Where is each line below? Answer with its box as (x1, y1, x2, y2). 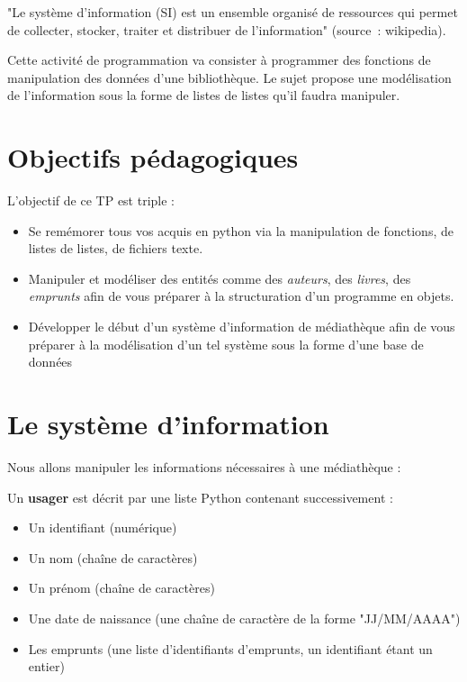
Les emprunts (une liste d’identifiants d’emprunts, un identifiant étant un (28, 639, 433, 658)
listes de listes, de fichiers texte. (28, 239, 203, 258)
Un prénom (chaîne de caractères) (28, 578, 215, 597)
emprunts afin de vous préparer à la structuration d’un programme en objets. (28, 286, 454, 305)
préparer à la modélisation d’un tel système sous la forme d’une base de (28, 334, 424, 353)
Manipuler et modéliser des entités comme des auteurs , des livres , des (28, 268, 411, 287)
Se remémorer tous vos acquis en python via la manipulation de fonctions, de (28, 221, 454, 240)
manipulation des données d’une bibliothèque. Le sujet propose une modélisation (7, 68, 452, 86)
